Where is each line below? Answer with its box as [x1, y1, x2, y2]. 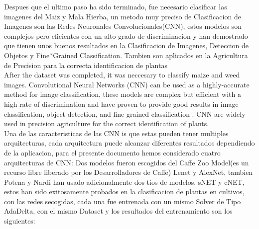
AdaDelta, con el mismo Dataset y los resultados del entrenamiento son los [4, 206, 233, 216]
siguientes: [4, 216, 35, 226]
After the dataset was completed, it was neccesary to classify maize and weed [4, 70, 240, 80]
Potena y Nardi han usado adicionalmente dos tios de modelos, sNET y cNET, [4, 176, 245, 187]
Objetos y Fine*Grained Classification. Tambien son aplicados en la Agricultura [4, 50, 248, 60]
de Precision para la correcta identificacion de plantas [4, 60, 167, 70]
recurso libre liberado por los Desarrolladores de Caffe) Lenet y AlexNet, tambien [4, 167, 253, 177]
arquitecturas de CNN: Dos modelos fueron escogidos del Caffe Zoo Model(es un [4, 157, 249, 167]
